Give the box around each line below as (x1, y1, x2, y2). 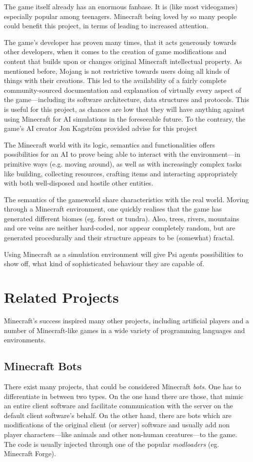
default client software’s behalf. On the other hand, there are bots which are (4, 410, 232, 420)
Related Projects (4, 287, 119, 307)
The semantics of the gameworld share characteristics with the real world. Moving (4, 194, 249, 204)
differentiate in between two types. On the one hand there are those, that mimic (4, 391, 244, 401)
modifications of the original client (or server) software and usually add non (4, 420, 230, 430)
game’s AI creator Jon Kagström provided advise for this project (4, 123, 197, 133)
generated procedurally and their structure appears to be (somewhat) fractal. (4, 232, 235, 243)
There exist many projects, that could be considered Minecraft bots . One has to (4, 381, 241, 391)
